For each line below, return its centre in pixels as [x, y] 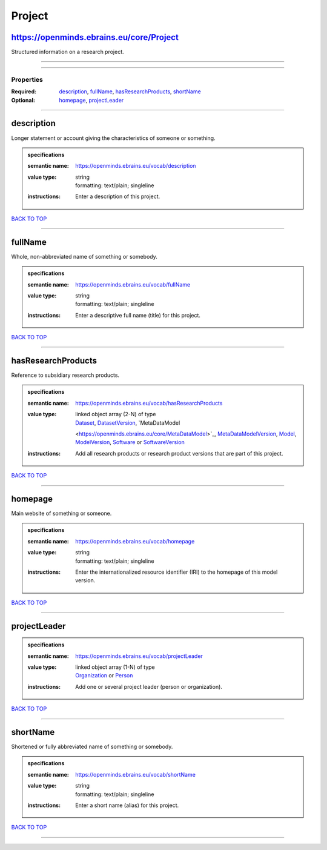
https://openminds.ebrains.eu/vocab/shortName [136, 774]
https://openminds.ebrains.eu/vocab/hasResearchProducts [149, 403]
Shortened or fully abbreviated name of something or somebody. [92, 747]
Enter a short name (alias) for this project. [127, 805]
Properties [27, 79]
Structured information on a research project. [68, 52]
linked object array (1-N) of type [115, 667]
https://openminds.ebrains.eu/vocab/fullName [133, 284]
